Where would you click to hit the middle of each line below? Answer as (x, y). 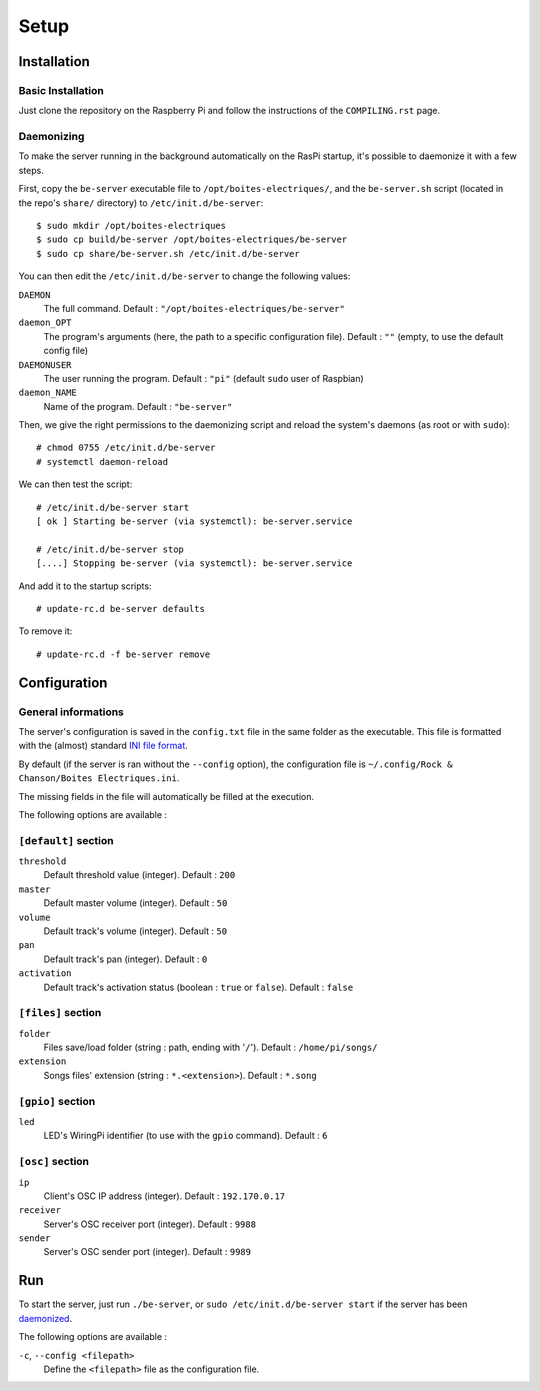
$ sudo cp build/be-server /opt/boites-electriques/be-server (192, 239)
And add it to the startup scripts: (85, 586)
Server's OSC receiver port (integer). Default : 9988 (150, 1224)
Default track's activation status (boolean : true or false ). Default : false (198, 987)
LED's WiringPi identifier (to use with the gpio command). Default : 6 (185, 1136)
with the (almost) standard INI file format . (103, 746)
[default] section (66, 840)
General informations (71, 712)
